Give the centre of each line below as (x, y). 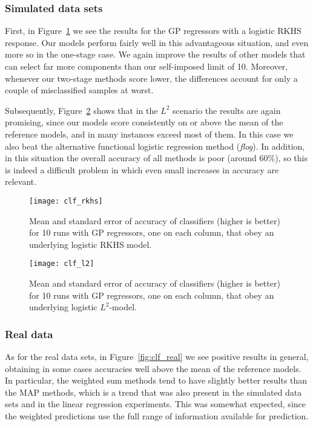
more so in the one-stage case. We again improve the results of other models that (155, 54)
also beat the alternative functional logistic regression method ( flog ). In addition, (155, 146)
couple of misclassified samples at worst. (79, 90)
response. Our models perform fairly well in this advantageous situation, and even (157, 42)
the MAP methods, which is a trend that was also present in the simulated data (153, 392)
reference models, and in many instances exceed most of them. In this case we (149, 134)
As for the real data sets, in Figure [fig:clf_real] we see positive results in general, (157, 357)
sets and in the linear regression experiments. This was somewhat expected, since (155, 404)
